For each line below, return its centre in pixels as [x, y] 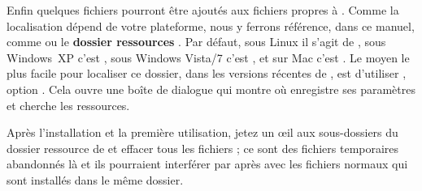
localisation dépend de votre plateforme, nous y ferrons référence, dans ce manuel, [211, 25]
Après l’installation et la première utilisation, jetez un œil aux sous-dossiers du [202, 132]
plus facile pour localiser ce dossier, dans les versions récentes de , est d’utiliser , [207, 73]
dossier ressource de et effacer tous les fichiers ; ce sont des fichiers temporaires [203, 148]
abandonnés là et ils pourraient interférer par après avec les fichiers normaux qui [207, 164]
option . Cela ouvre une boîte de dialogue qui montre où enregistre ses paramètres [211, 89]
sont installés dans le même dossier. [95, 179]
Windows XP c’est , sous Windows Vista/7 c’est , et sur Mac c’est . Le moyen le [208, 57]
